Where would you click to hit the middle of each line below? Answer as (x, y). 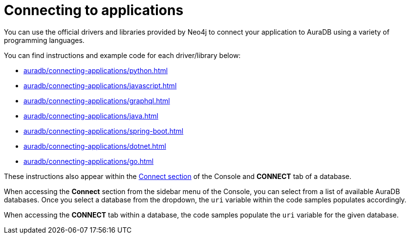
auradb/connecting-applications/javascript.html (100, 85)
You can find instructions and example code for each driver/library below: (122, 55)
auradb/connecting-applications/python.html (96, 70)
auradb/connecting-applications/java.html (91, 116)
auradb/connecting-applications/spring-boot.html (104, 131)
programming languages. (44, 40)
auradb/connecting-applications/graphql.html (97, 100)
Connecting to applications (94, 10)
